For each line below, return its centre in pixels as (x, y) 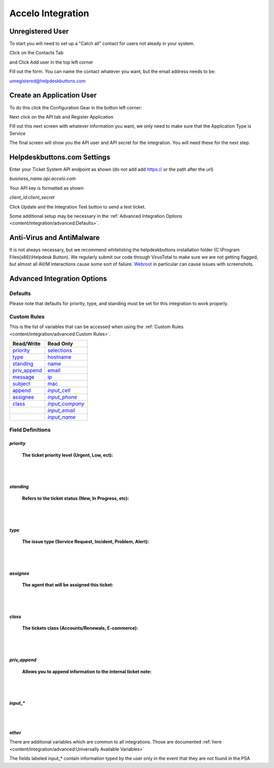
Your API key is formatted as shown (46, 188)
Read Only (60, 344)
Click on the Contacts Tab (36, 53)
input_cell (59, 391)
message (24, 377)
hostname (59, 357)
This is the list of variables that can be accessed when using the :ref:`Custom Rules (96, 327)
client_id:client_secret (32, 197)
